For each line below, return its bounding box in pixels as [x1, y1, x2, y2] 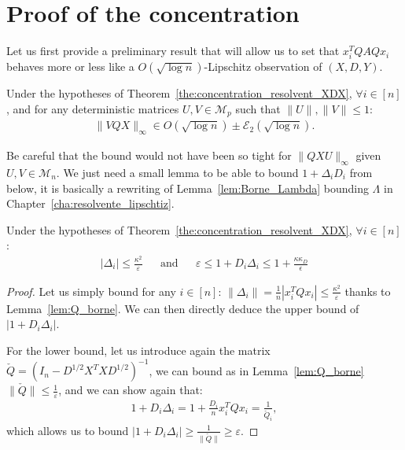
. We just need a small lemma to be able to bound [56, 164, 299, 180]
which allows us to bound [6, 422, 129, 438]
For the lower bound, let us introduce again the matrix [6, 342, 271, 359]
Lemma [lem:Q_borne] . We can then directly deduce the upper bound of [6, 300, 359, 316]
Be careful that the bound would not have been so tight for [6, 147, 292, 164]
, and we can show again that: [58, 382, 203, 398]
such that [235, 100, 281, 116]
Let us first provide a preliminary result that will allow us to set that [6, 42, 340, 59]
